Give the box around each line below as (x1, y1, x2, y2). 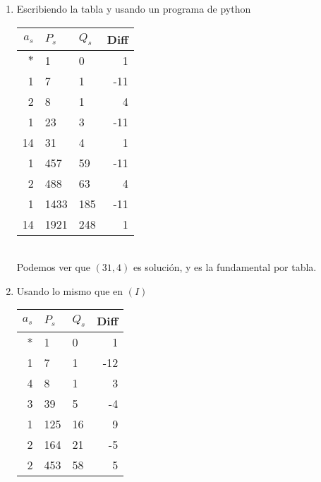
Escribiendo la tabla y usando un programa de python (16, 1, 251, 16)
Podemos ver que (16, 260, 90, 275)
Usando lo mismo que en (16, 283, 123, 298)
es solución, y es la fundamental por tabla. (133, 260, 317, 275)
